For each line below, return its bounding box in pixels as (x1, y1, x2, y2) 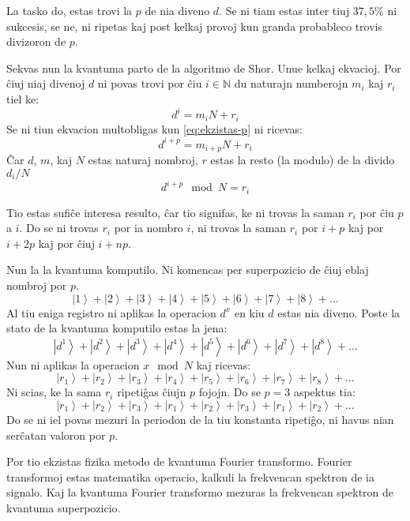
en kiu (234, 304, 265, 320)
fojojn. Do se (198, 384, 261, 400)
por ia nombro (114, 219, 183, 236)
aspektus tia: (293, 384, 355, 400)
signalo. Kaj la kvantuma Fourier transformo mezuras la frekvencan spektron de (6, 484, 394, 500)
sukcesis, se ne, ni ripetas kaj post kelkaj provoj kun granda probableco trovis (6, 17, 382, 34)
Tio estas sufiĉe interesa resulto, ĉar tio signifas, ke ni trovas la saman (6, 204, 344, 220)
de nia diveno (145, 2, 210, 18)
